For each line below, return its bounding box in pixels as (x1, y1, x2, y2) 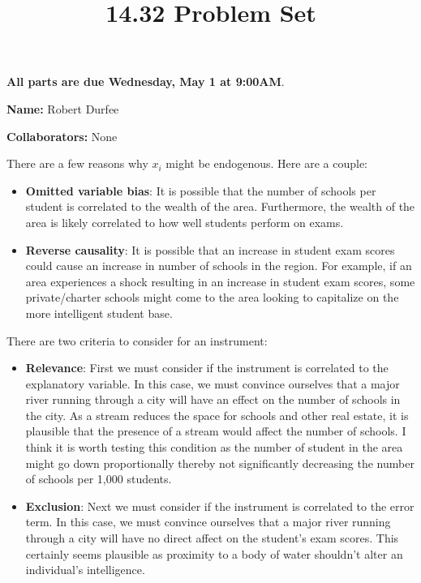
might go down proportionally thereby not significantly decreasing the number (25, 454, 415, 471)
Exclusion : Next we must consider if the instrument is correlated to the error (25, 497, 415, 514)
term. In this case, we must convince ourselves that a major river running (25, 513, 391, 530)
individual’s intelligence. (25, 561, 145, 578)
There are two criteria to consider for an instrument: (6, 332, 268, 349)
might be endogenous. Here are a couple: (165, 155, 368, 172)
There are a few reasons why (6, 155, 148, 172)
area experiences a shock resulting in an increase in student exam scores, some (25, 272, 415, 289)
